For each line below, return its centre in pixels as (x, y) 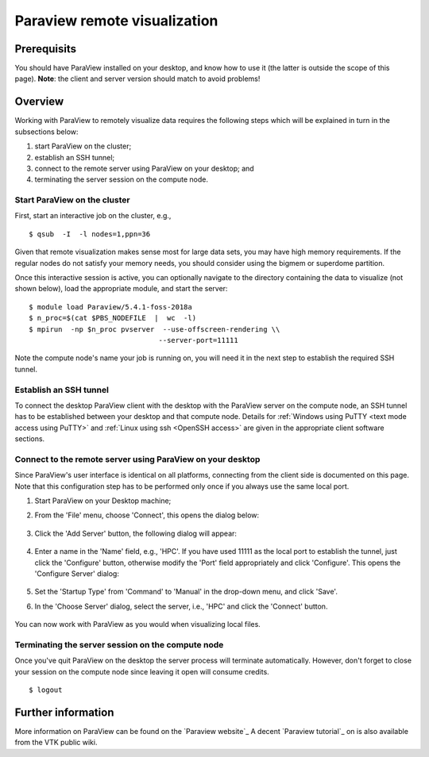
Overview (39, 102)
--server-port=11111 (198, 340)
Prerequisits (46, 49)
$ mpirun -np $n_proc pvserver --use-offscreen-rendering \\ (155, 329)
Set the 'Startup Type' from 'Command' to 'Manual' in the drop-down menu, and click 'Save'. (186, 592)
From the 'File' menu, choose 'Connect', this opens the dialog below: (147, 515)
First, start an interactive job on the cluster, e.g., (93, 216)
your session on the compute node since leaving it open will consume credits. (142, 671)
